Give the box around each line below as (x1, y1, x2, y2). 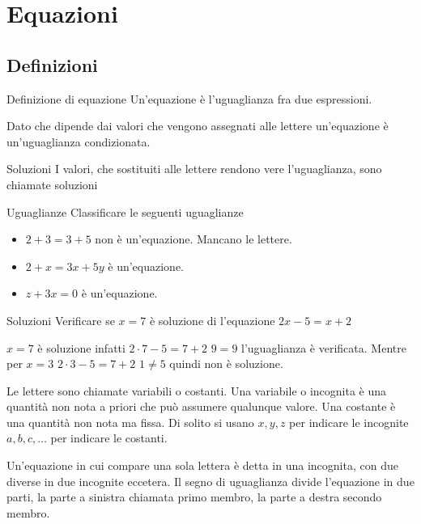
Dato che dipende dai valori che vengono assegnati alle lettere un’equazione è (6, 117, 389, 134)
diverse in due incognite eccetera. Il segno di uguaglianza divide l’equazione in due (6, 472, 415, 489)
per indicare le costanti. (50, 429, 168, 446)
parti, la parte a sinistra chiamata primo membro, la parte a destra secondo (6, 488, 382, 505)
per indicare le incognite (289, 413, 409, 430)
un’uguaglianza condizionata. (6, 133, 151, 150)
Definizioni (6, 52, 98, 77)
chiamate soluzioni (6, 175, 98, 192)
